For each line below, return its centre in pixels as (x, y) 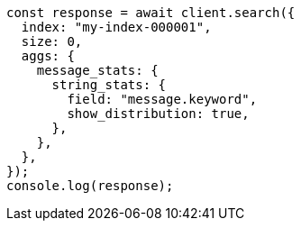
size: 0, (52, 41)
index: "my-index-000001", (116, 27)
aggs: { (48, 56)
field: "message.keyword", (162, 99)
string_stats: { (109, 85)
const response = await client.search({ (151, 13)
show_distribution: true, (158, 114)
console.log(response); (90, 186)
